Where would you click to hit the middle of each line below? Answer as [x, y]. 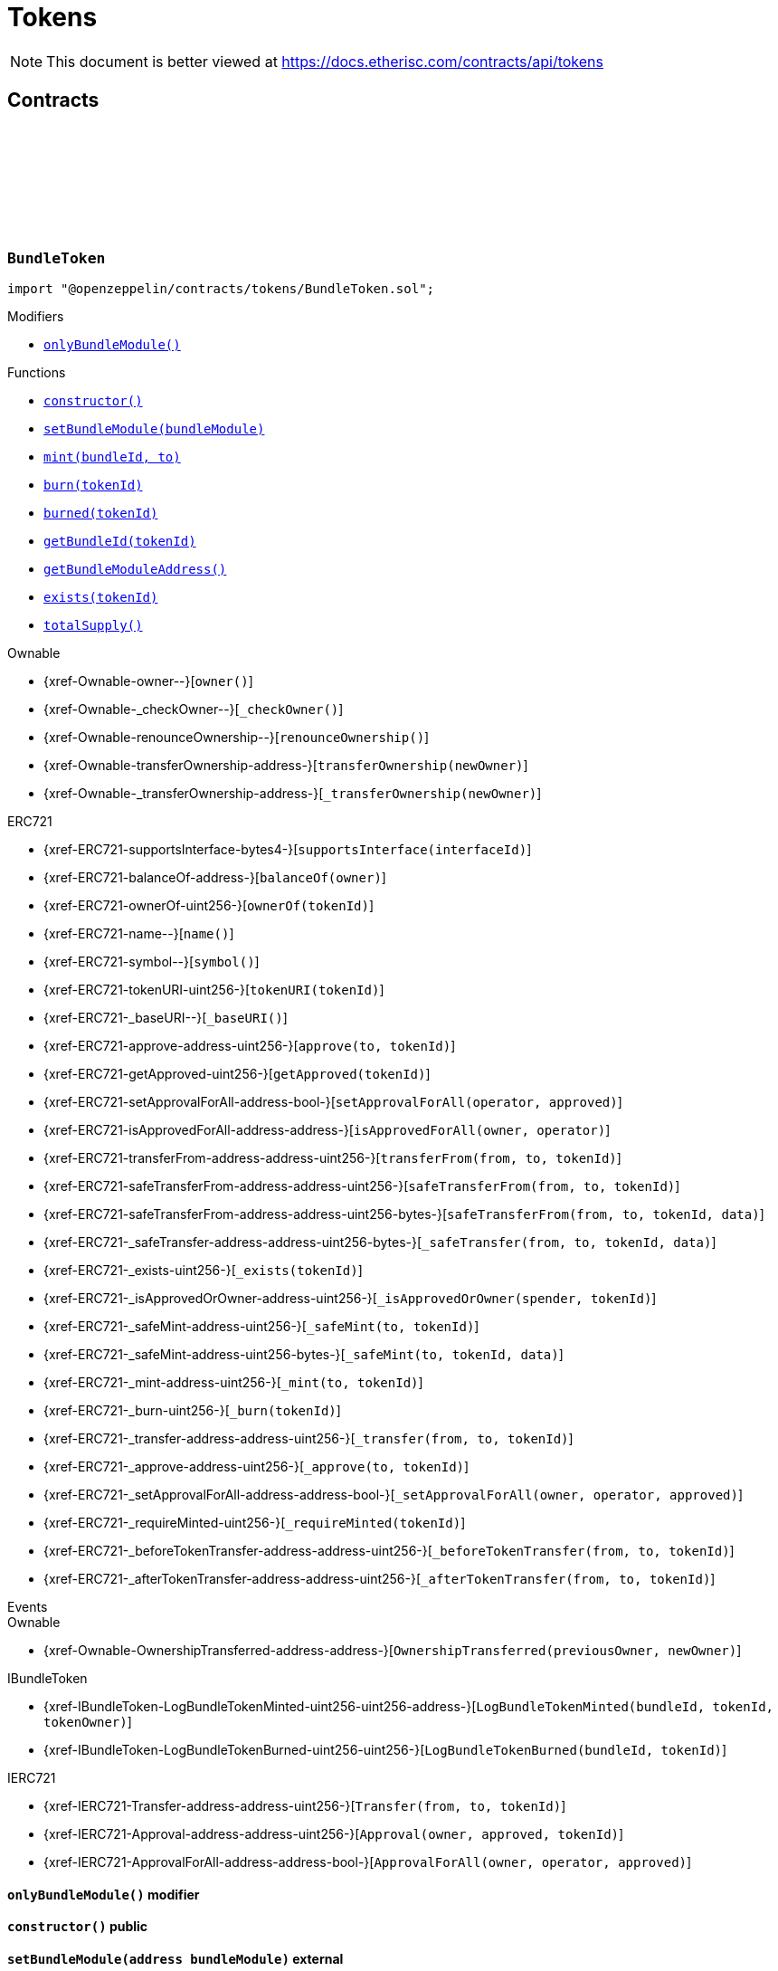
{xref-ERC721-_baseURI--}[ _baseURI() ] [166, 1017]
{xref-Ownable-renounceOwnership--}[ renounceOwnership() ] [237, 737]
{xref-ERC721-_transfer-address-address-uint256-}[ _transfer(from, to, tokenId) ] [308, 1438]
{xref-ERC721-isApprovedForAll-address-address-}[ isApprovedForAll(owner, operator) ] [327, 1129]
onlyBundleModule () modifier [104, 1894]
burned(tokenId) [101, 513]
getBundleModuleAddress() [135, 569]
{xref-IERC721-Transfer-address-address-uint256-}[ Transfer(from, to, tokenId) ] [305, 1805]
